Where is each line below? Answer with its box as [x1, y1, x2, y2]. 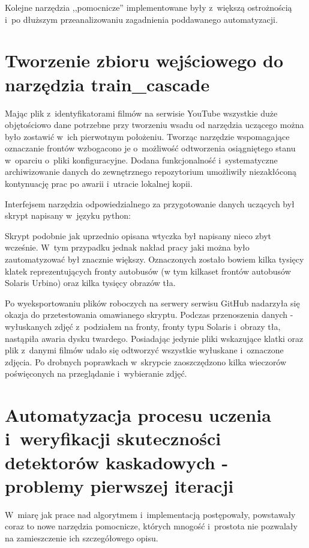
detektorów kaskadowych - [5, 449, 229, 474]
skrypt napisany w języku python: [5, 209, 131, 222]
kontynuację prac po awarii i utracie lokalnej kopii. [5, 177, 193, 190]
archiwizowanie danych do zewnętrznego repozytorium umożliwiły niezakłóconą [5, 165, 296, 178]
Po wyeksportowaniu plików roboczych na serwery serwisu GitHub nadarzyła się [5, 296, 300, 309]
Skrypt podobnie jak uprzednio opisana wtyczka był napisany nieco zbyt [5, 229, 272, 242]
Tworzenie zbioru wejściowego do [5, 48, 284, 73]
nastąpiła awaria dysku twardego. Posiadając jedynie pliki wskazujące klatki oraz [5, 332, 304, 344]
